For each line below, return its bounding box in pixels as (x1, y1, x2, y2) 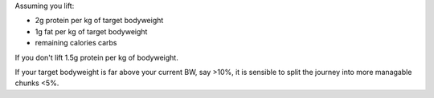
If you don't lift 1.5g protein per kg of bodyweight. (14, 53, 178, 62)
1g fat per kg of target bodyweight (35, 26, 148, 36)
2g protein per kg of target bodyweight (35, 16, 164, 25)
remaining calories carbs (35, 38, 117, 48)
